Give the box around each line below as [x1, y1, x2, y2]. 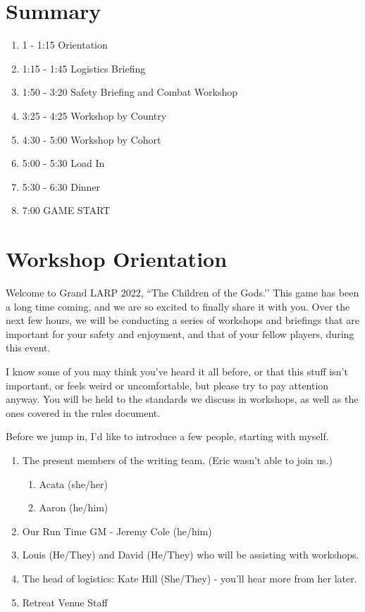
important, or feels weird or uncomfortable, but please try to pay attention [6, 377, 329, 392]
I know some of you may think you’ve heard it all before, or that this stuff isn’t [6, 363, 348, 378]
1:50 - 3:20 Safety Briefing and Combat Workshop [22, 85, 238, 99]
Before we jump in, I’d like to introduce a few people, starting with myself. [6, 429, 329, 444]
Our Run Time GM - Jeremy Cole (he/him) [22, 523, 212, 538]
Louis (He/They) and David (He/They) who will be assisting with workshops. [22, 547, 359, 562]
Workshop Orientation [6, 244, 228, 273]
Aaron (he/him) [39, 500, 109, 515]
